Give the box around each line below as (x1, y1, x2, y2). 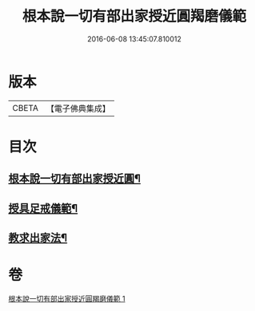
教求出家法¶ (8, 231, 68, 245)
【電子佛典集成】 (46, 103, 110, 114)
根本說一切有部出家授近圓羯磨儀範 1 (8, 293, 126, 303)
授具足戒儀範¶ (8, 201, 78, 215)
